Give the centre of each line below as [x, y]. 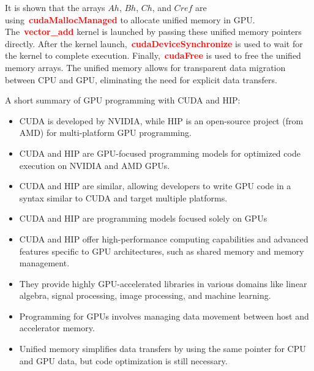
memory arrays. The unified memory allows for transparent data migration [145, 67]
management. [44, 263]
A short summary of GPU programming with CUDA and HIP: [123, 100]
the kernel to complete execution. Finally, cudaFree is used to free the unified [153, 55]
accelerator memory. [57, 328]
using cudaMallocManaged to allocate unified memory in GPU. [130, 19]
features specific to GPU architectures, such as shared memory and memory [162, 251]
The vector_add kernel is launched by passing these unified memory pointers [153, 32]
